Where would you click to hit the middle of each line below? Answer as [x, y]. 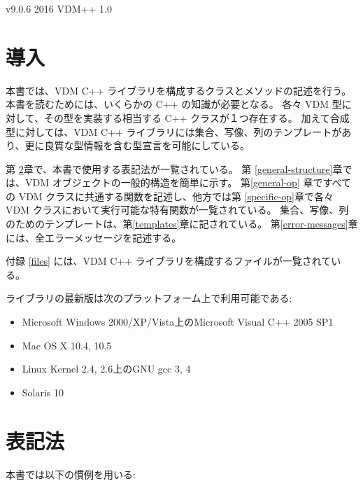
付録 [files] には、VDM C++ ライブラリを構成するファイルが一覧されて [169, 261]
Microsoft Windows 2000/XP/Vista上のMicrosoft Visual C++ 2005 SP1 [178, 322]
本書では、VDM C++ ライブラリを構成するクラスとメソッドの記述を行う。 [179, 90]
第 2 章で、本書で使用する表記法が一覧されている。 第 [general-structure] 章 [174, 168]
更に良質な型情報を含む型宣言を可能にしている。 [137, 145]
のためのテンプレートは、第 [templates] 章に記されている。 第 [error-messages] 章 [182, 224]
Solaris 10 [43, 392]
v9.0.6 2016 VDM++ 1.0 [59, 8]
